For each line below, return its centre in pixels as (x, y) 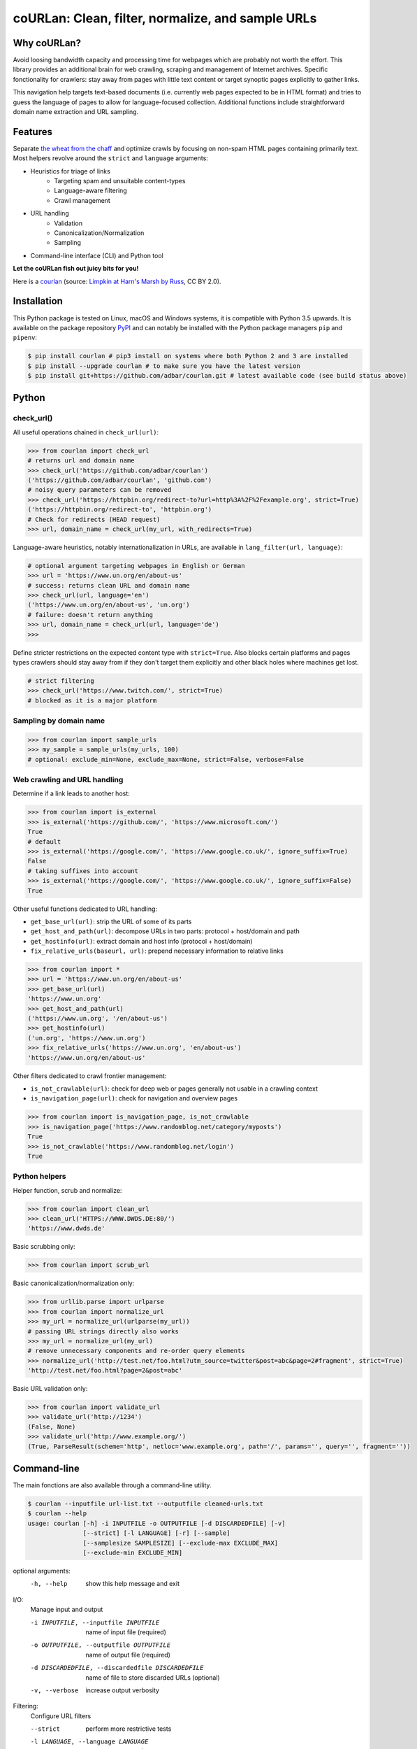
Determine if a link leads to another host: (72, 793)
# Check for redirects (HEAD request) (94, 519)
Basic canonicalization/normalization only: (74, 1283)
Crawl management (82, 200)
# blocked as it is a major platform (92, 700)
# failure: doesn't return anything (90, 615)
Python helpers (39, 1177)
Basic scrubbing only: (44, 1247)
